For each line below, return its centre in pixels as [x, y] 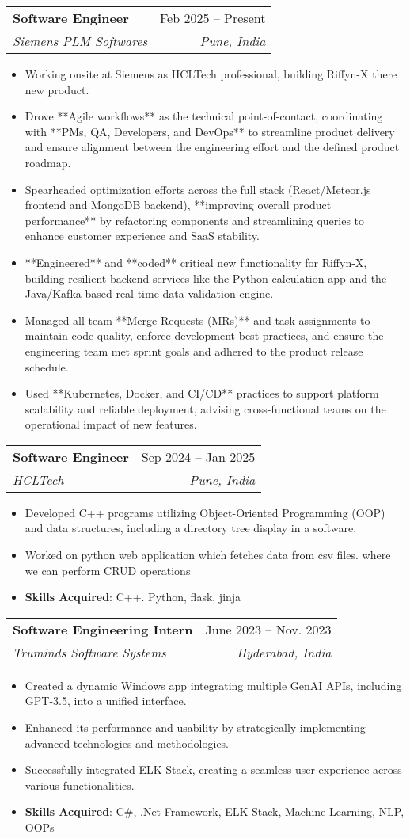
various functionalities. [80, 785]
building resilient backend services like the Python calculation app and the [206, 278]
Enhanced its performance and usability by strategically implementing [195, 728]
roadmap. [48, 162]
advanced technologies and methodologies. [127, 743]
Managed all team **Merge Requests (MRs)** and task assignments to [197, 320]
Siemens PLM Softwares [80, 41]
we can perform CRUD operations [108, 570]
